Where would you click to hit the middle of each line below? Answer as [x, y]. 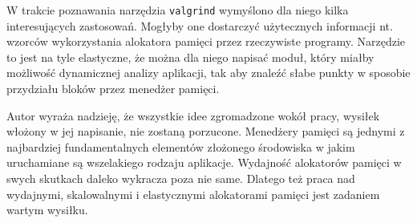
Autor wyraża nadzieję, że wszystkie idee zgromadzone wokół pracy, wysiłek [193, 115]
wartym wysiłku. [47, 210]
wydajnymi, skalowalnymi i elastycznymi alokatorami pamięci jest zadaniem [193, 194]
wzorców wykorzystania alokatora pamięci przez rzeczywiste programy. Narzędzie [206, 41]
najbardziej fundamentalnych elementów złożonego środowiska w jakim [181, 146]
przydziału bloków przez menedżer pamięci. [113, 89]
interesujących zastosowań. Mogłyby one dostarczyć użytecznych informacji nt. [200, 25]
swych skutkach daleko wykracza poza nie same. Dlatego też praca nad [181, 178]
